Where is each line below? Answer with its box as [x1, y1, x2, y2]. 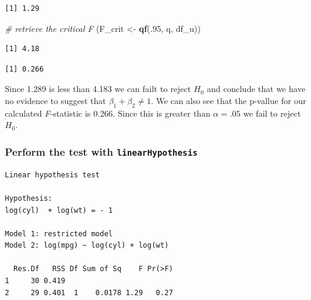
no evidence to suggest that [5, 94, 106, 106]
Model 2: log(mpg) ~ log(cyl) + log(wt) [5, 241, 169, 250]
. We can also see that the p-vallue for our [151, 94, 307, 106]
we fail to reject [243, 106, 301, 119]
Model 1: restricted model [5, 229, 113, 238]
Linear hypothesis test [5, 170, 100, 179]
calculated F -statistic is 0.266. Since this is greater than [5, 106, 210, 119]
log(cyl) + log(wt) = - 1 [5, 206, 113, 215]
